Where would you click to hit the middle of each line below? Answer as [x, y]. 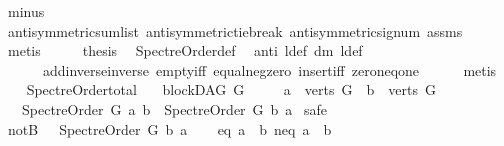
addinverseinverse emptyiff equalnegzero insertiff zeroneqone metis [269, 69]
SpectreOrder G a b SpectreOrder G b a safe [174, 108]
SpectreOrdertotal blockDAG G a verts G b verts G [231, 89]
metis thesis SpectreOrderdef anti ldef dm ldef [185, 50]
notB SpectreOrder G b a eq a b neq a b [169, 128]
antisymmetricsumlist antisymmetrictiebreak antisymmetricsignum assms [235, 30]
